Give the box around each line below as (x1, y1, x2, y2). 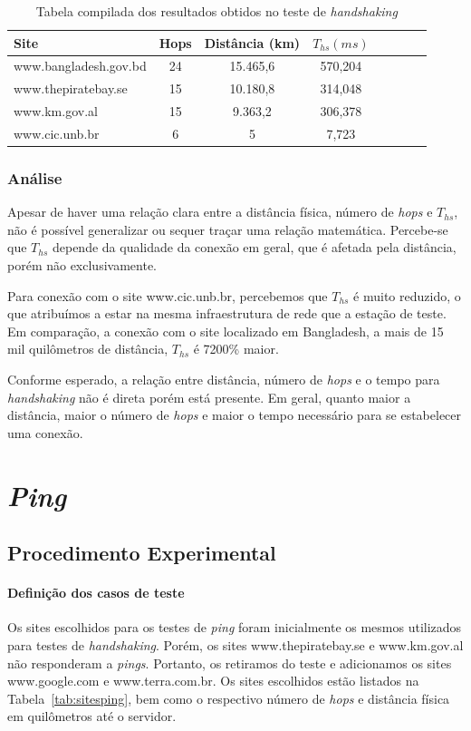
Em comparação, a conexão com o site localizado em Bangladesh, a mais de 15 (7, 321, 444, 340)
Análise (7, 166, 62, 189)
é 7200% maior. (193, 339, 279, 358)
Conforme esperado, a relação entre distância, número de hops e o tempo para (7, 370, 440, 389)
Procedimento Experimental (7, 539, 276, 567)
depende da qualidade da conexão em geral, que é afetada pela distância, (52, 238, 457, 257)
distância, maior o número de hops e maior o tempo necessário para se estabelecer (7, 405, 462, 424)
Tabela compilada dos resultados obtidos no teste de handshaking (35, 2, 398, 20)
